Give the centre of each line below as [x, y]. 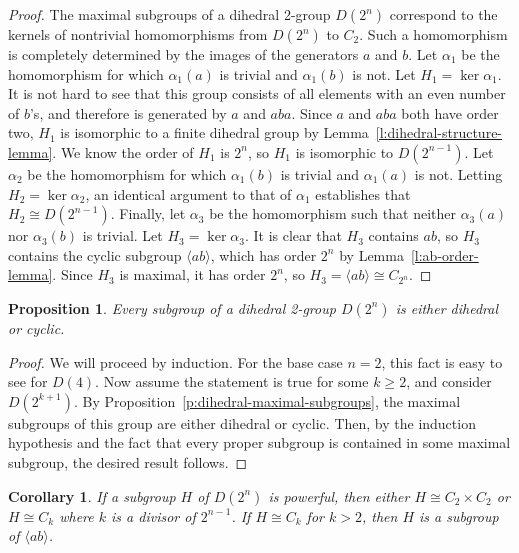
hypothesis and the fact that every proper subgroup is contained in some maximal [259, 442]
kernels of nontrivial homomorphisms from [138, 34]
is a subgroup [459, 515]
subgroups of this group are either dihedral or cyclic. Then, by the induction [242, 422]
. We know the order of [123, 151]
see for [28, 381]
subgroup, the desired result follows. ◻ [128, 461]
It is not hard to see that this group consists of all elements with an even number [257, 93]
